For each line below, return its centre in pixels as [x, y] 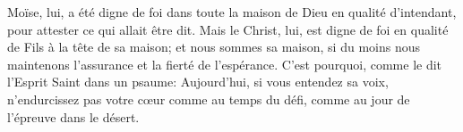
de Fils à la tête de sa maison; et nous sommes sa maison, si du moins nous [214, 47]
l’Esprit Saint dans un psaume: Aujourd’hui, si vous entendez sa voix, [198, 82]
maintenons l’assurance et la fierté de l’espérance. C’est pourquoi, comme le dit [225, 64]
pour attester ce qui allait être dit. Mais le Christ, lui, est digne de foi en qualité [228, 29]
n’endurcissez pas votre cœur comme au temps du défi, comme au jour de [209, 99]
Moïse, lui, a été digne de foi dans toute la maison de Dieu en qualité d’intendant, [232, 12]
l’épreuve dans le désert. [73, 116]
